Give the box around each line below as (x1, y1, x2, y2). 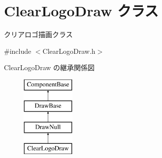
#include (4, 45, 32, 56)
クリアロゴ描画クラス (4, 29, 73, 39)
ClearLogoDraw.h (42, 45, 96, 56)
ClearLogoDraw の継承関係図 (4, 62, 95, 73)
